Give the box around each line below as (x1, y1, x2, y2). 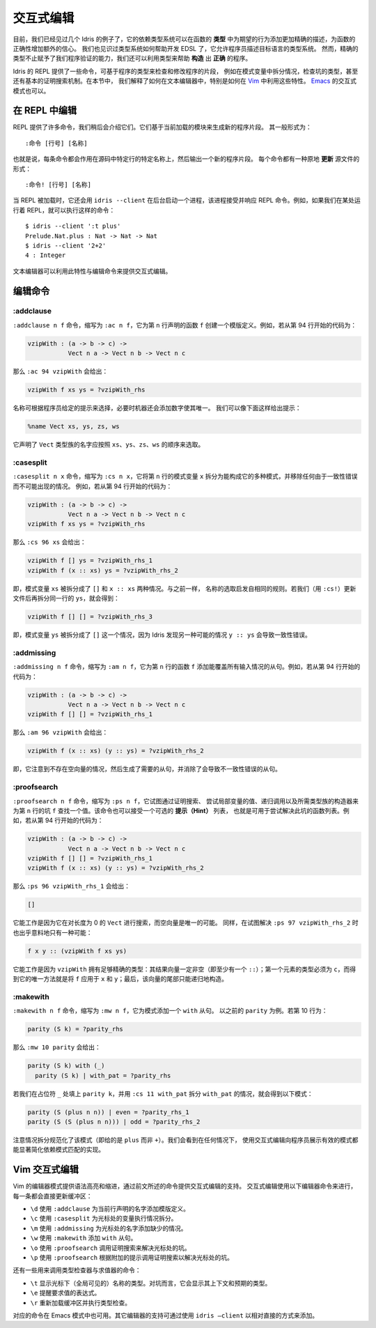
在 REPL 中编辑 (13, 105, 77, 116)
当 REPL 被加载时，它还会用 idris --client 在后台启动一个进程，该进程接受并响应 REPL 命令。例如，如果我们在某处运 (13, 196, 361, 205)
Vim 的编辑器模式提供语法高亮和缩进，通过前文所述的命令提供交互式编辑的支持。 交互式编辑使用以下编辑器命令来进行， (13, 1182, 357, 1191)
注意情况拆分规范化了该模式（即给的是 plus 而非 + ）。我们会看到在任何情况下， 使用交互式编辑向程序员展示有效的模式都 (13, 1136, 359, 1144)
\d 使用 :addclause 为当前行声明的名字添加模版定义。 (30, 1205, 189, 1213)
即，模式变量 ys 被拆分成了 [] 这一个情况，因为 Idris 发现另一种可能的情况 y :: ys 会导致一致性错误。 (13, 631, 311, 639)
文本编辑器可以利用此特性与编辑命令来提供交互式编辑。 (13, 267, 172, 275)
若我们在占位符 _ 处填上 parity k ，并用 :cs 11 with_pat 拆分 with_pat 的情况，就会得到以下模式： (13, 1089, 313, 1097)
